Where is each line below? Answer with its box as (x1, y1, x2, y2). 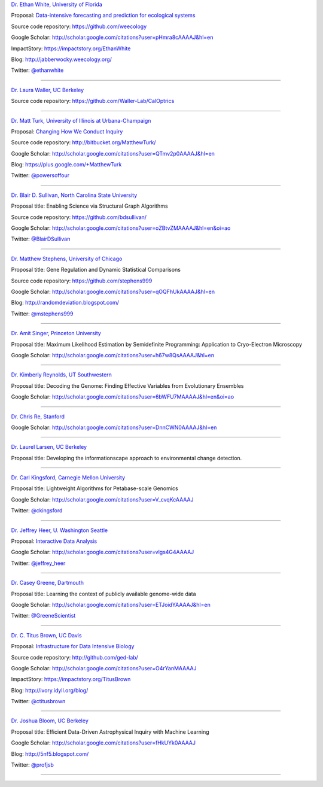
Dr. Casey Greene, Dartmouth (11, 579, 84, 587)
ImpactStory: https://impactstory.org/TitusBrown (11, 676, 131, 683)
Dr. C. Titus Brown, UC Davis (11, 631, 82, 639)
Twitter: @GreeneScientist (11, 612, 76, 619)
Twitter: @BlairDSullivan (11, 235, 71, 242)
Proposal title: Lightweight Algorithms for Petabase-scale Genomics (11, 485, 179, 492)
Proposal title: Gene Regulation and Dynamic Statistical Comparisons (11, 266, 181, 274)
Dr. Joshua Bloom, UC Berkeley (11, 717, 89, 724)
